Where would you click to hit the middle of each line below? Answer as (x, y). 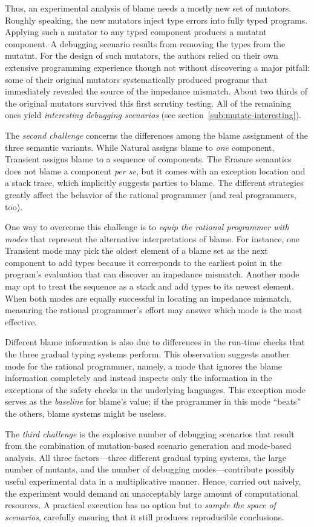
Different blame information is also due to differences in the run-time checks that (155, 342)
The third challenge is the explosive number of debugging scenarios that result (150, 433)
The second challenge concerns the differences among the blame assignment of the (157, 135)
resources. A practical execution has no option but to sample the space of (140, 505)
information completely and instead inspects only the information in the (139, 378)
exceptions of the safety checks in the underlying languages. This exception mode (155, 389)
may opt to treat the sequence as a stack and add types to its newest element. (149, 286)
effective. (21, 321)
